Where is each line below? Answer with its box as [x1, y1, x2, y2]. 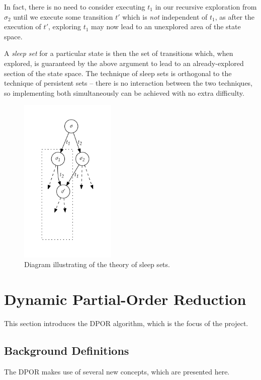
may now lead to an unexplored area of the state [91, 21, 241, 32]
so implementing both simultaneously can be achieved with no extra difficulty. [4, 87, 244, 98]
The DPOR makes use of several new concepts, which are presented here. [4, 366, 230, 376]
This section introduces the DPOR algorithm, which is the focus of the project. [4, 318, 248, 329]
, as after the [215, 11, 255, 22]
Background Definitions [4, 343, 129, 358]
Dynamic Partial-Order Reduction [4, 289, 246, 309]
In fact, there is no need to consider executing [4, 2, 145, 12]
